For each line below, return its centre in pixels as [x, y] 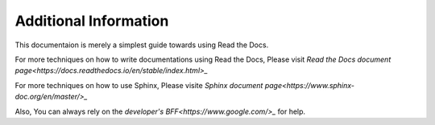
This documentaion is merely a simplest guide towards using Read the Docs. [142, 45]
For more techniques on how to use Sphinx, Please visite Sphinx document [139, 85]
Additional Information [92, 21]
